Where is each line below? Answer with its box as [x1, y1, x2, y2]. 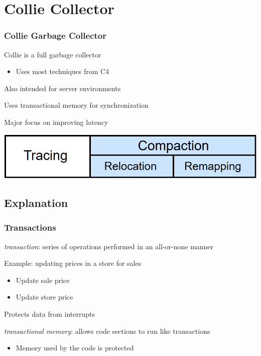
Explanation [4, 195, 68, 210]
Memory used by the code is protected [16, 342, 134, 353]
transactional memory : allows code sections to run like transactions [4, 325, 210, 336]
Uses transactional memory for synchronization [4, 100, 149, 110]
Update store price [16, 292, 73, 302]
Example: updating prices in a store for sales [4, 258, 142, 268]
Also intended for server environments [4, 83, 121, 93]
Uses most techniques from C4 [16, 66, 109, 77]
